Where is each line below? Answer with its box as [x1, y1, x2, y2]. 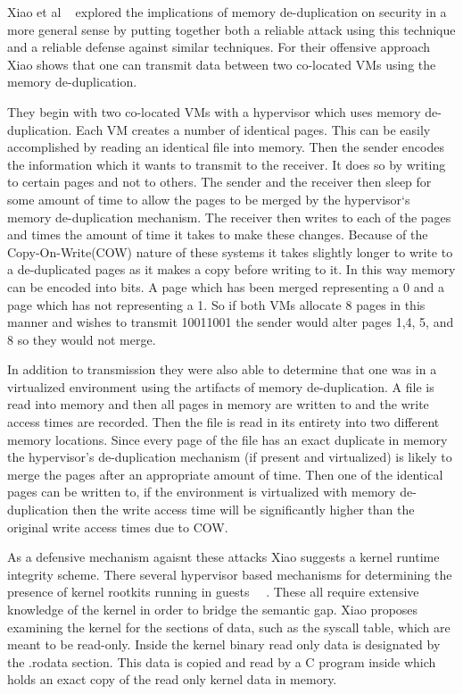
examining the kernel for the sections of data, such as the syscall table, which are [7, 617, 451, 636]
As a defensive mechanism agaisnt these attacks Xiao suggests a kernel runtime [7, 548, 440, 566]
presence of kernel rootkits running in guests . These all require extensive [7, 582, 419, 601]
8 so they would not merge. [7, 330, 156, 348]
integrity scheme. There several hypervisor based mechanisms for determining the [7, 564, 452, 583]
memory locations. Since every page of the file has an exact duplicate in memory [7, 430, 448, 448]
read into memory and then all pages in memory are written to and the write [7, 395, 429, 414]
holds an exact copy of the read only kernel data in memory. [7, 670, 337, 689]
